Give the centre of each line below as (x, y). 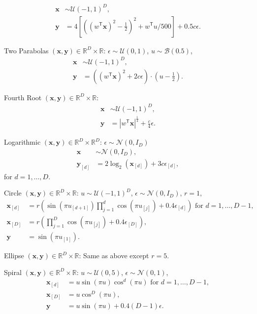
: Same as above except (114, 255)
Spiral (13, 272)
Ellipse (14, 255)
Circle (13, 193)
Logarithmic (22, 142)
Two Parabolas (26, 50)
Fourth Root (23, 97)
